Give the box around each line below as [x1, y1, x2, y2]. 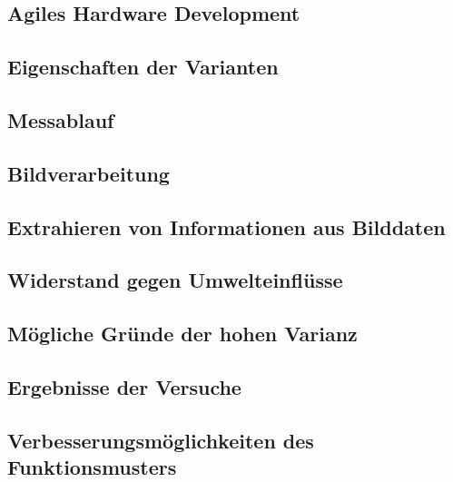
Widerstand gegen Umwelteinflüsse [7, 266, 343, 294]
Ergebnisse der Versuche [7, 372, 241, 400]
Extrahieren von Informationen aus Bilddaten [7, 212, 446, 241]
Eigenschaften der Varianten [7, 53, 279, 81]
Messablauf [7, 105, 114, 133]
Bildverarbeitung [7, 159, 170, 187]
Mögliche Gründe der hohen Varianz [7, 320, 358, 348]
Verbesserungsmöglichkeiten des [7, 426, 314, 454]
